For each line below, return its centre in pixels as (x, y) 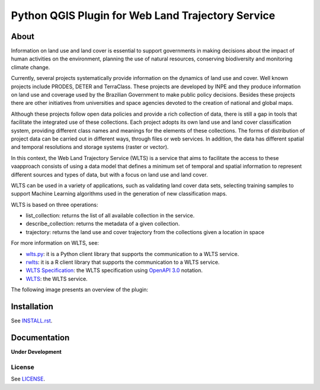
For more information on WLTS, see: (55, 243)
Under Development (36, 352)
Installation (32, 307)
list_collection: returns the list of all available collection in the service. (110, 216)
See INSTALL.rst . (32, 321)
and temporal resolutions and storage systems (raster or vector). (90, 147)
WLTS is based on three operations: (55, 204)
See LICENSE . (28, 379)
